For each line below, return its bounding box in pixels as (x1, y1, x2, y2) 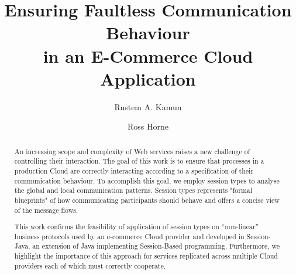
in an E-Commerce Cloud (43, 43, 253, 67)
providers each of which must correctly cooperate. (14, 260, 166, 270)
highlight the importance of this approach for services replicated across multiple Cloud (14, 251, 278, 261)
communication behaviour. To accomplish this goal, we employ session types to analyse (14, 175, 280, 185)
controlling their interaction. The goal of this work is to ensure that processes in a (14, 156, 264, 166)
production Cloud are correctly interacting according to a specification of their (14, 165, 254, 175)
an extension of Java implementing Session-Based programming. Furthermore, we (32, 241, 280, 251)
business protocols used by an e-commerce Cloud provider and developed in (14, 231, 245, 241)
